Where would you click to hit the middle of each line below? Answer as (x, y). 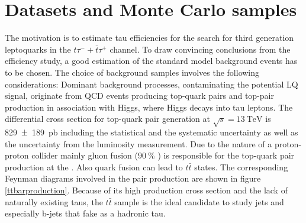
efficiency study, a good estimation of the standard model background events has (151, 61)
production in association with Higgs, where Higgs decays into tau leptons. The (149, 107)
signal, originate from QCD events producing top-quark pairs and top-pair (139, 96)
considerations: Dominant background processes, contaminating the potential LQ (152, 84)
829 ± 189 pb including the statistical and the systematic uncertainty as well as (152, 132)
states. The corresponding (241, 167)
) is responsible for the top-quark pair (226, 155)
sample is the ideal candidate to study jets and (199, 201)
